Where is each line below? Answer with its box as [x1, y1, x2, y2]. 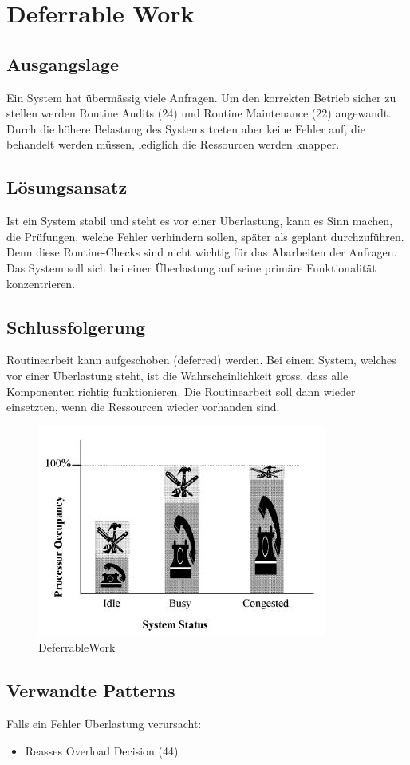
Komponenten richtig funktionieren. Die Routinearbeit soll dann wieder [6, 382, 356, 399]
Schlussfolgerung [6, 314, 146, 339]
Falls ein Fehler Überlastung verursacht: [6, 715, 202, 732]
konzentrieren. [6, 275, 76, 291]
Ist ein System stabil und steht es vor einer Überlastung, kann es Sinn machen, [6, 212, 393, 229]
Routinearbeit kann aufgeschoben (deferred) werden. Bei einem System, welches [6, 351, 396, 368]
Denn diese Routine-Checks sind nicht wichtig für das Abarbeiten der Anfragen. [6, 244, 397, 260]
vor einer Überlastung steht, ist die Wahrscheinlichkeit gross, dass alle [6, 367, 349, 383]
